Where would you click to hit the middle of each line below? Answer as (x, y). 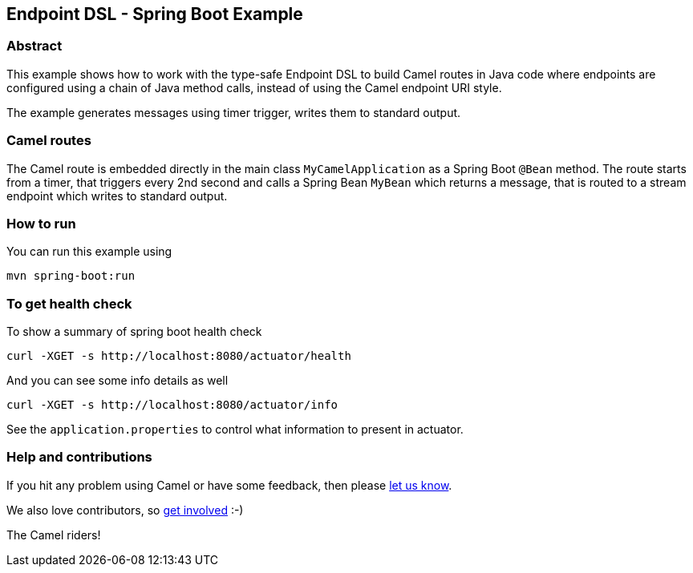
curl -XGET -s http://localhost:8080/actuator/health (179, 356)
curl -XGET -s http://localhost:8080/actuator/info (172, 405)
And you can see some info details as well (118, 381)
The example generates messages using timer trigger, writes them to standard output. (234, 112)
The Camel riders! (54, 535)
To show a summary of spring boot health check (134, 332)
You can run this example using (89, 252)
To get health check (69, 303)
